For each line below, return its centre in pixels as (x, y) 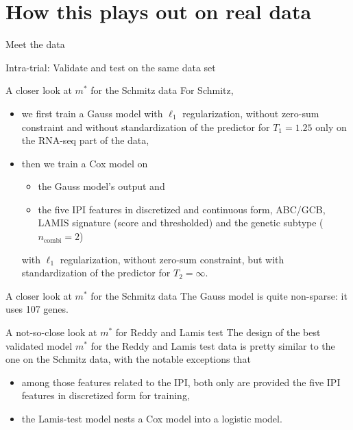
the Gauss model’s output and (101, 186)
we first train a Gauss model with (92, 113)
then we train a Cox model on (85, 163)
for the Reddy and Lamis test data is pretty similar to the (213, 345)
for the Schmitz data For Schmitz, (162, 90)
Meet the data (35, 44)
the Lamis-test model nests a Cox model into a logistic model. (152, 418)
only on (331, 127)
